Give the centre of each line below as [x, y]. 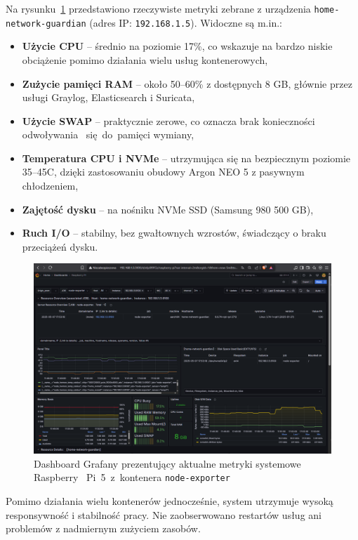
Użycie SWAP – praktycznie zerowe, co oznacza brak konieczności [168, 120]
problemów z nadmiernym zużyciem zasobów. [103, 528]
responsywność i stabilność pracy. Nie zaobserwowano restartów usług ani [164, 514]
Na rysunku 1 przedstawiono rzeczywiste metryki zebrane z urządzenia [158, 8]
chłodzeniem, [50, 186]
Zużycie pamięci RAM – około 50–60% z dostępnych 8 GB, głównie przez [187, 83]
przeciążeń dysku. [60, 246]
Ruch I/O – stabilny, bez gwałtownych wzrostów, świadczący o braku [174, 233]
